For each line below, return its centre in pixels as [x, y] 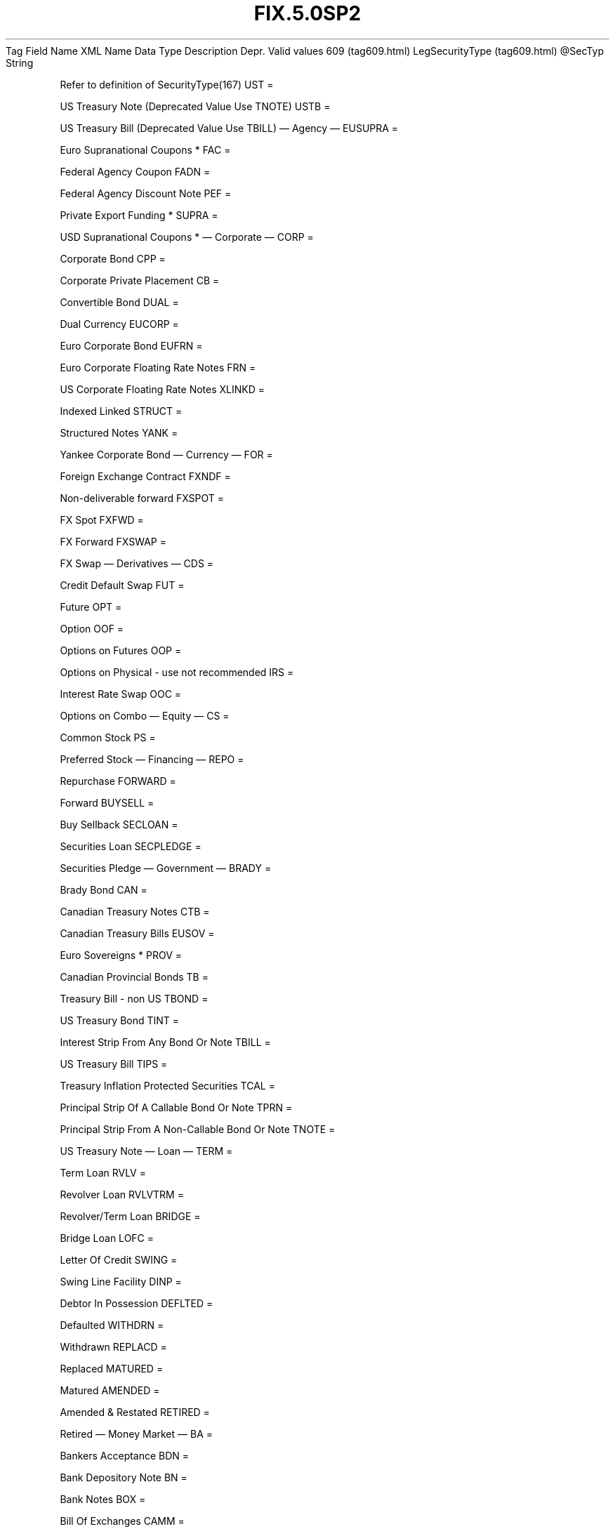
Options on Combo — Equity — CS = [145, 715]
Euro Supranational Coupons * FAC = [145, 150]
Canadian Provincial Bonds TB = [134, 977]
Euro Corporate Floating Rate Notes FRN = [158, 367]
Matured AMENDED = [110, 1390]
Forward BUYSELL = [107, 802]
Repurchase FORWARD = [118, 781]
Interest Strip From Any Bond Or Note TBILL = [165, 1042]
